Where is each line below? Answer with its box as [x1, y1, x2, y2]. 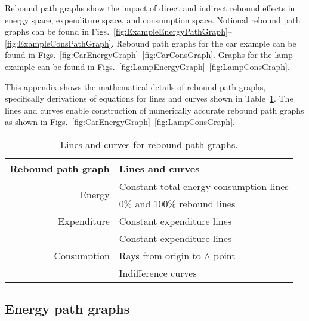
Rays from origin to [119, 248, 201, 262]
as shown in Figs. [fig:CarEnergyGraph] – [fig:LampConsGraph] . [5, 115, 235, 128]
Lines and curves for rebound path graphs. [60, 137, 238, 151]
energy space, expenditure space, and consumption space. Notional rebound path [5, 13, 301, 26]
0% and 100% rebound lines [119, 196, 236, 210]
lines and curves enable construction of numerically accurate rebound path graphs [5, 103, 304, 116]
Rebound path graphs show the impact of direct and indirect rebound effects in [5, 2, 295, 14]
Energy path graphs [5, 299, 130, 318]
